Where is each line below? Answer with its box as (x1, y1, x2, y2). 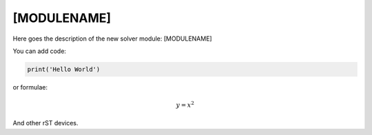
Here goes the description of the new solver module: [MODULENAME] (12, 34, 213, 43)
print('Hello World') (27, 65, 101, 73)
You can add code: (12, 47, 67, 55)
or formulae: (12, 83, 48, 91)
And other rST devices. (12, 119, 79, 127)
